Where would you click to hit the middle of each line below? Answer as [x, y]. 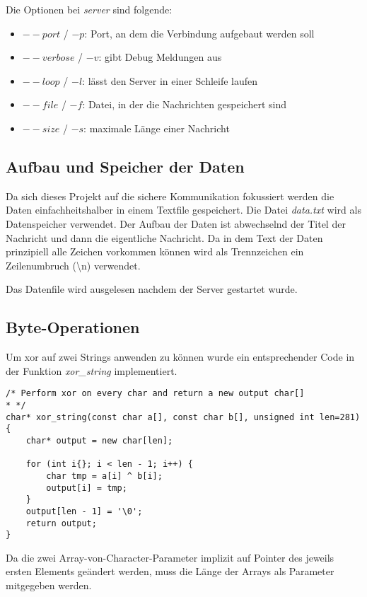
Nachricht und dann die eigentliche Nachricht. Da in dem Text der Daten [164, 237]
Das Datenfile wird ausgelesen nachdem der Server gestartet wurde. [152, 289]
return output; [61, 523]
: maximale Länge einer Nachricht [157, 128]
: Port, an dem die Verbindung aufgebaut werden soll [199, 33]
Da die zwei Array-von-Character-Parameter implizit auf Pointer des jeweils [170, 557]
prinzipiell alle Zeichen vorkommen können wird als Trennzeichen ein [155, 251]
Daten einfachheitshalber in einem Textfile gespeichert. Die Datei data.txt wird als [183, 210]
